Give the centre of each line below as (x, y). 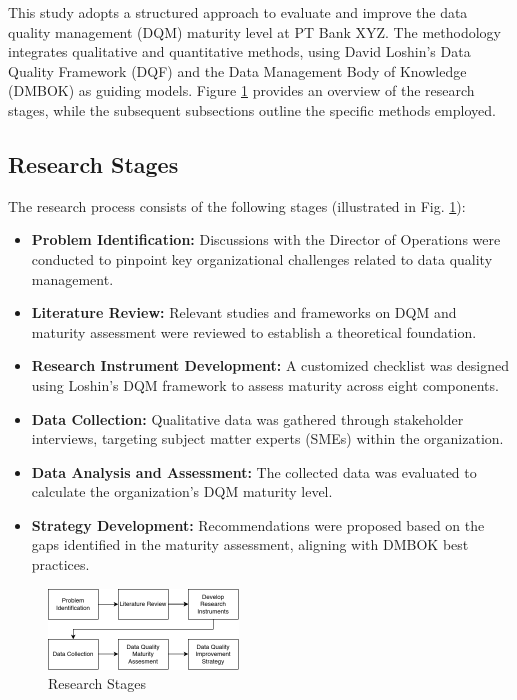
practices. (60, 564)
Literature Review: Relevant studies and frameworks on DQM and (244, 312)
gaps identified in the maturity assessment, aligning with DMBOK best (250, 544)
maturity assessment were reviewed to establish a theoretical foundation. (254, 331)
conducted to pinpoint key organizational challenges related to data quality (262, 258)
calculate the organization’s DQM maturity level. (182, 491)
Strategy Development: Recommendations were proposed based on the (258, 524)
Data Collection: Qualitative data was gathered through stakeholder (247, 418)
